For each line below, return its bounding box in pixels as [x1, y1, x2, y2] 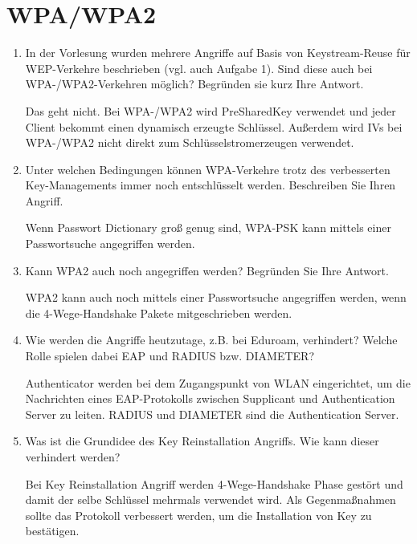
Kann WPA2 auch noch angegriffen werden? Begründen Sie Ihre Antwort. [25, 262, 389, 278]
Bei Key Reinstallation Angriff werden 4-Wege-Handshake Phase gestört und [25, 475, 403, 492]
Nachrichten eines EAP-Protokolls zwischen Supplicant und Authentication [25, 390, 395, 407]
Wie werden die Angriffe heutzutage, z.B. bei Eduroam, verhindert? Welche [25, 331, 398, 348]
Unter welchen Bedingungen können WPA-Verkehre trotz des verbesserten [25, 160, 390, 177]
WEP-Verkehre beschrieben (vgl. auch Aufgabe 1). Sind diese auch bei [25, 59, 373, 76]
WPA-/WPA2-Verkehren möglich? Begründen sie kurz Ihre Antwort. [25, 75, 364, 92]
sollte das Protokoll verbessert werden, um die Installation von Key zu [25, 506, 372, 523]
